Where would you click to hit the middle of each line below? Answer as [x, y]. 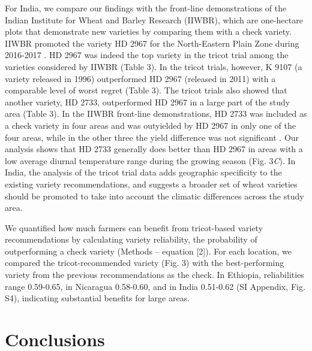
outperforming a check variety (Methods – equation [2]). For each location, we [148, 251]
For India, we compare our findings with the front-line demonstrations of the [146, 8]
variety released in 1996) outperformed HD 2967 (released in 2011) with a [140, 78]
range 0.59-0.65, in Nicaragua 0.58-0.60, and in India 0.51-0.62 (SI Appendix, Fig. [155, 286]
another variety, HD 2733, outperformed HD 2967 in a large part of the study [148, 102]
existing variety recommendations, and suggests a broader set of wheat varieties [151, 184]
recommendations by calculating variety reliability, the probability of [131, 239]
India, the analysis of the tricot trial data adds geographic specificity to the [143, 172]
